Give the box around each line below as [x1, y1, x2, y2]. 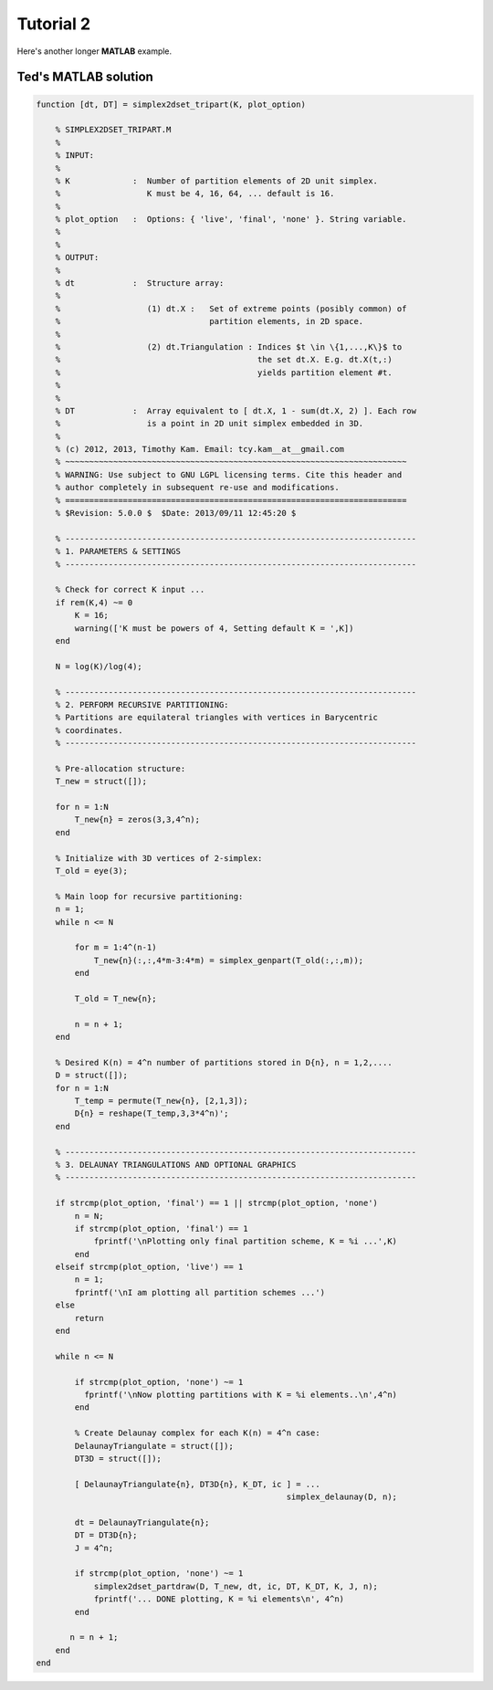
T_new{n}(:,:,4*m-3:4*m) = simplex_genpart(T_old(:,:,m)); [93, 955, 364, 965]
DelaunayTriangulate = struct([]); [74, 1441, 235, 1451]
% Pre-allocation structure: [55, 763, 186, 773]
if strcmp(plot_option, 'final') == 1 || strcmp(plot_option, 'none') [55, 1198, 379, 1209]
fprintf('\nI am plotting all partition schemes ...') [74, 1287, 326, 1297]
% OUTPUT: [55, 252, 100, 263]
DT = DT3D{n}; [74, 1530, 138, 1540]
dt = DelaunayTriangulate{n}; [74, 1517, 210, 1527]
